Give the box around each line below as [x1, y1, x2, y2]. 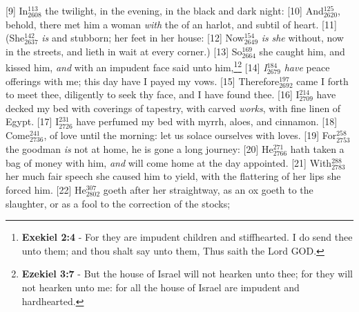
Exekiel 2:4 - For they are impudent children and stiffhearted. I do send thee [21, 230, 353, 244]
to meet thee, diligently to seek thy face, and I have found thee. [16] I [6, 87, 300, 102]
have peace [284, 60, 330, 75]
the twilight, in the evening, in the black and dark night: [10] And [45, 3, 324, 17]
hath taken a [290, 142, 345, 156]
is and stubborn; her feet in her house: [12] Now [41, 30, 244, 45]
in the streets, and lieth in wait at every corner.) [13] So [6, 44, 242, 58]
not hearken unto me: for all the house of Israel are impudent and [21, 279, 300, 294]
